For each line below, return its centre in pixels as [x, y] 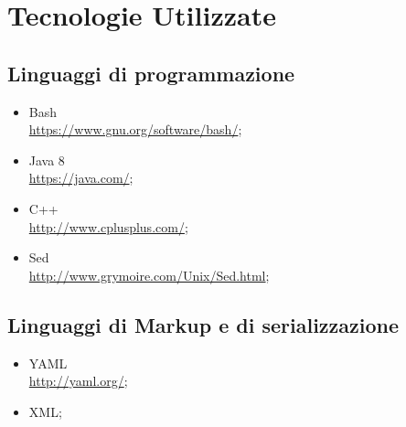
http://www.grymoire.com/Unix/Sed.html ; [149, 275]
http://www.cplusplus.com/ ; [108, 226]
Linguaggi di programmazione [151, 73]
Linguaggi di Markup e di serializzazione [203, 324]
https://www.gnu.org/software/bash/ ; [135, 129]
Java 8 [47, 160]
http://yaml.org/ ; [78, 381]
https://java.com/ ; [81, 178]
